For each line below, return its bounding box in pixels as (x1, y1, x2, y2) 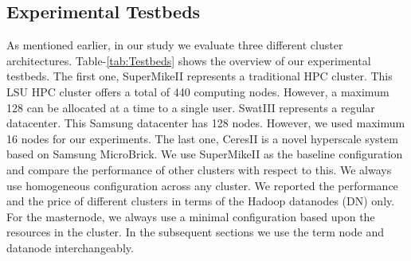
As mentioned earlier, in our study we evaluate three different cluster (6, 37, 343, 53)
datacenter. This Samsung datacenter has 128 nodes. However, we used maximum (6, 115, 405, 131)
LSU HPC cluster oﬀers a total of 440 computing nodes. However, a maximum (6, 83, 389, 99)
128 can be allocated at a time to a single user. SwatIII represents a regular (6, 99, 375, 115)
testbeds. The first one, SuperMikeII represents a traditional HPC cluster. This (6, 68, 393, 84)
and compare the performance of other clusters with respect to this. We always (6, 161, 392, 177)
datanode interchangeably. (6, 239, 134, 255)
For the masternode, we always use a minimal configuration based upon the (6, 208, 375, 224)
